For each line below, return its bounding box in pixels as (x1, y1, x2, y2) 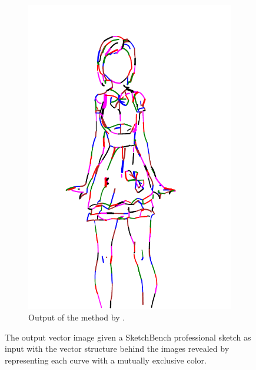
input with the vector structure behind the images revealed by (5, 342, 230, 355)
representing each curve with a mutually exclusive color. (5, 354, 207, 366)
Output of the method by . (28, 310, 125, 323)
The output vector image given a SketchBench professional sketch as (5, 331, 251, 343)
